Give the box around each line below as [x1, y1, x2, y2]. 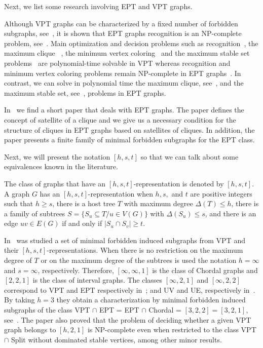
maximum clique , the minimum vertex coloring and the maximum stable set [4, 48, 250, 58]
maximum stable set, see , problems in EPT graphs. [4, 87, 166, 98]
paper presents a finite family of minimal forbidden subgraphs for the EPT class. [4, 134, 255, 145]
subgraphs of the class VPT [4, 304, 90, 315]
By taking [4, 294, 35, 305]
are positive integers [190, 188, 252, 199]
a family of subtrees [4, 208, 65, 218]
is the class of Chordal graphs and [152, 264, 258, 275]
